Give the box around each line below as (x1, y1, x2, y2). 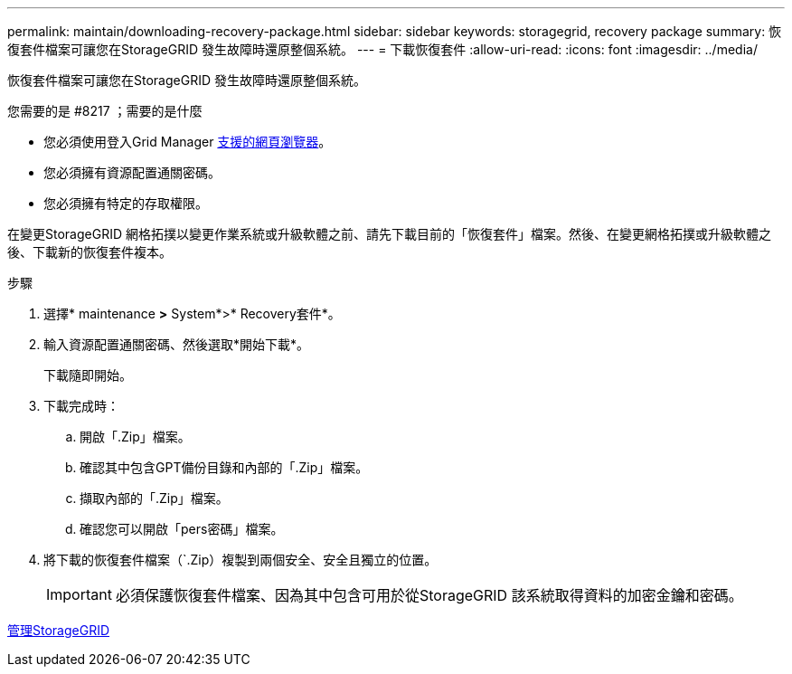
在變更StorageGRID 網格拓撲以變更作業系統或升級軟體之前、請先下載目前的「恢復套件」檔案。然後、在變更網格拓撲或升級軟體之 (7, 226, 771, 242)
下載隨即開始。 (43, 367, 132, 383)
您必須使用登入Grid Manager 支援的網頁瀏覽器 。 (43, 134, 332, 149)
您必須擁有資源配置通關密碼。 (43, 165, 221, 180)
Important (46, 585, 112, 603)
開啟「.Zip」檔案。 (80, 429, 191, 444)
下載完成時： (43, 398, 119, 413)
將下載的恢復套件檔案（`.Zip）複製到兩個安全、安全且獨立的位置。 (43, 552, 438, 567)
